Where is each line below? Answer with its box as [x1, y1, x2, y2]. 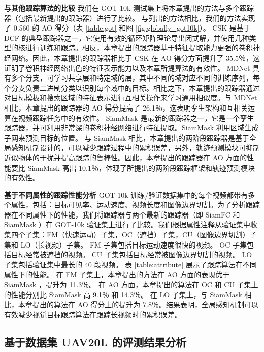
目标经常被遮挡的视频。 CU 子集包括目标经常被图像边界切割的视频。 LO [11, 249, 252, 260]
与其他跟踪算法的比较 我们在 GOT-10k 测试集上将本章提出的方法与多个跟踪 [4, 3, 254, 13]
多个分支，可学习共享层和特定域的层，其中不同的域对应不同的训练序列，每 [11, 72, 260, 83]
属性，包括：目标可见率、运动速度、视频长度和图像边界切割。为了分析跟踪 [11, 199, 260, 210]
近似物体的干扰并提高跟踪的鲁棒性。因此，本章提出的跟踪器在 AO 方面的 [4, 152, 247, 163]
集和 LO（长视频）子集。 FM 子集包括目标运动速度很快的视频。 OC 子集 [4, 239, 247, 250]
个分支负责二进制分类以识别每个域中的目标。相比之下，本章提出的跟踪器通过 [4, 82, 260, 93]
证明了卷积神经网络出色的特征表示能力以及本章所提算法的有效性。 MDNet [4, 62, 250, 73]
